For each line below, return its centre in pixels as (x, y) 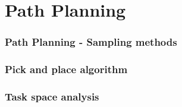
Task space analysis (52, 96)
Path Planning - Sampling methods (91, 42)
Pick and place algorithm (66, 69)
